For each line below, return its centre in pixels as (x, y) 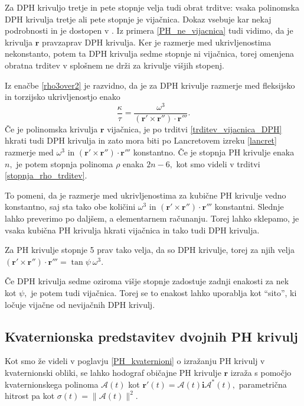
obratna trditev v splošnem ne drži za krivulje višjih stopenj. (115, 65)
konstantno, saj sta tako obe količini (70, 207)
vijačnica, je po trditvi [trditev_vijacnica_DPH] (195, 129)
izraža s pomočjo (261, 372)
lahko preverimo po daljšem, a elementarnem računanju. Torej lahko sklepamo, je (152, 218)
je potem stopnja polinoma (65, 163)
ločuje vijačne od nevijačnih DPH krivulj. (80, 304)
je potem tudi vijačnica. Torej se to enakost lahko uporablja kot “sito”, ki (164, 293)
